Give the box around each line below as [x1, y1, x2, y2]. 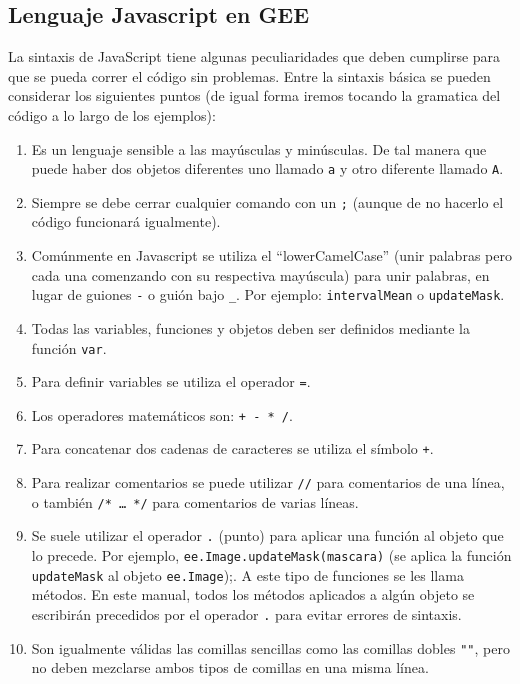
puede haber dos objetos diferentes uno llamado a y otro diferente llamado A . [31, 158, 504, 179]
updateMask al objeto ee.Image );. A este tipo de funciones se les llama [31, 564, 464, 585]
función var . [31, 337, 107, 358]
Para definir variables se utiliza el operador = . [31, 371, 311, 392]
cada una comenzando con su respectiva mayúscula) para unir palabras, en [31, 264, 490, 285]
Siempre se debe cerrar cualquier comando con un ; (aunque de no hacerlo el [31, 191, 504, 212]
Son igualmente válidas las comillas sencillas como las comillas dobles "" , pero [31, 637, 510, 658]
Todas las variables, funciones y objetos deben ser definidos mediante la [31, 317, 470, 338]
